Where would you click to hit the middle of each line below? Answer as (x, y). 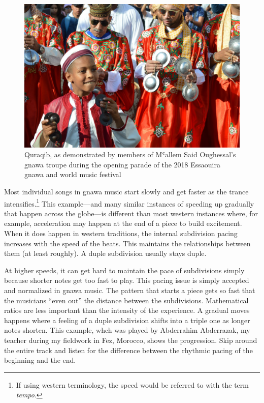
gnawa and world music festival (73, 174)
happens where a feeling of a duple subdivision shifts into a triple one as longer (127, 320)
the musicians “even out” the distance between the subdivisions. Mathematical (126, 300)
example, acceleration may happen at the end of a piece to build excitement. (123, 223)
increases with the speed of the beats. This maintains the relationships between (127, 243)
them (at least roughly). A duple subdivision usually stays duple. (105, 253)
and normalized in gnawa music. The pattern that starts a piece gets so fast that (130, 290)
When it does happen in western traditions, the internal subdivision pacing (121, 233)
